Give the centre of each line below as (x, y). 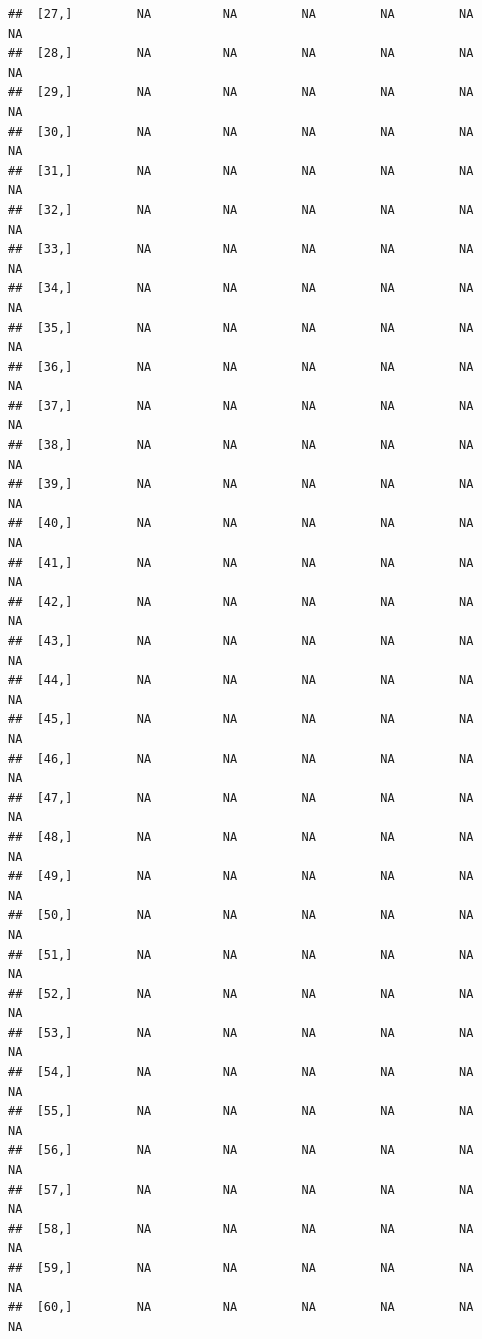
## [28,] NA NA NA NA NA (241, 53)
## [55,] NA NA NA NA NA (241, 1111)
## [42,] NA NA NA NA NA (241, 601)
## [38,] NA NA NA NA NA (241, 445)
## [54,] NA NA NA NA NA (241, 1072)
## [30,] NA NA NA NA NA (241, 131)
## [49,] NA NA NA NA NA (241, 876)
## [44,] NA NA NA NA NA (241, 680)
